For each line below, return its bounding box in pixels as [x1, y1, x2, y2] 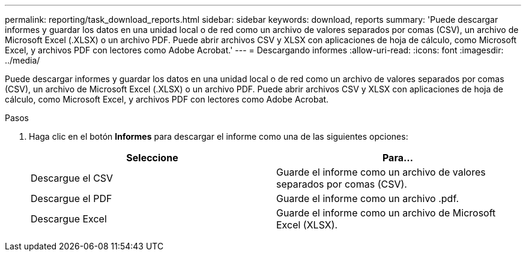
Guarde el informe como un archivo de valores [276, 166, 486, 178]
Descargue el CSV [31, 172, 113, 184]
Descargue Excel [31, 213, 107, 225]
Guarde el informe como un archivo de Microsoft [276, 207, 496, 219]
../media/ [5, 55, 40, 65]
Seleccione [126, 152, 178, 164]
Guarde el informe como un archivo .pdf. [276, 192, 459, 204]
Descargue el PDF [31, 192, 112, 204]
